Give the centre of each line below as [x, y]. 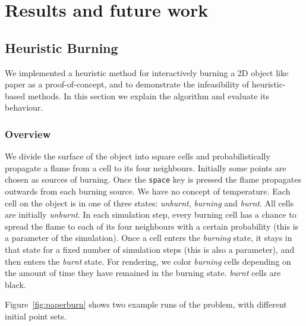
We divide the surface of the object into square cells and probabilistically [138, 156]
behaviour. [24, 107]
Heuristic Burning [61, 47]
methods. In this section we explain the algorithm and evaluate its [148, 95]
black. [15, 284]
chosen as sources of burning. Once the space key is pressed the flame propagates [153, 179]
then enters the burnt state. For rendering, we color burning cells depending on [148, 261]
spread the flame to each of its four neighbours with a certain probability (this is [152, 226]
